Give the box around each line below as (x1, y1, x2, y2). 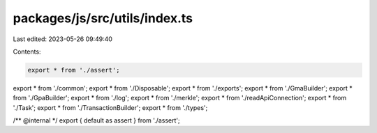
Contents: (13, 47, 41, 56)
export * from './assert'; (27, 66, 120, 74)
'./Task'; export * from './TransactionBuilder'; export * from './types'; (13, 103, 208, 111)
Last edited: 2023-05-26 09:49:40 (13, 35, 113, 43)
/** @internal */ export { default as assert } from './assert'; (13, 116, 181, 125)
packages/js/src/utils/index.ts (13, 10, 193, 26)
